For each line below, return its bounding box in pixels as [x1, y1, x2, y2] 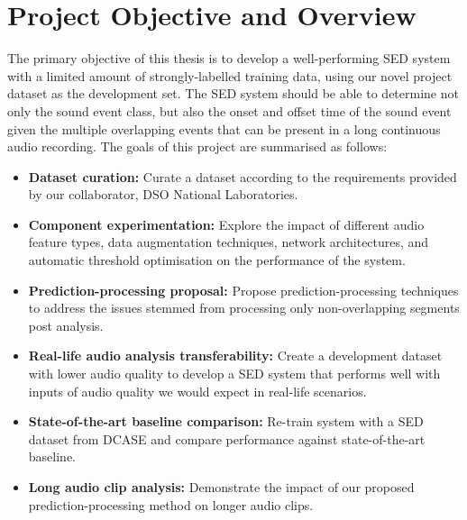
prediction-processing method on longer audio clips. [28, 495, 314, 514]
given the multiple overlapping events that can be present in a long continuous [7, 119, 441, 138]
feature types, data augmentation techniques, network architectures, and [28, 233, 429, 251]
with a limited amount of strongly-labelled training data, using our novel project [7, 66, 453, 85]
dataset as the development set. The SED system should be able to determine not [7, 84, 459, 103]
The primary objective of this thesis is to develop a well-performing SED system [7, 49, 451, 68]
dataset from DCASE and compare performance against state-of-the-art [28, 429, 426, 448]
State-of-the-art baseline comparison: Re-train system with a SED [28, 412, 424, 431]
